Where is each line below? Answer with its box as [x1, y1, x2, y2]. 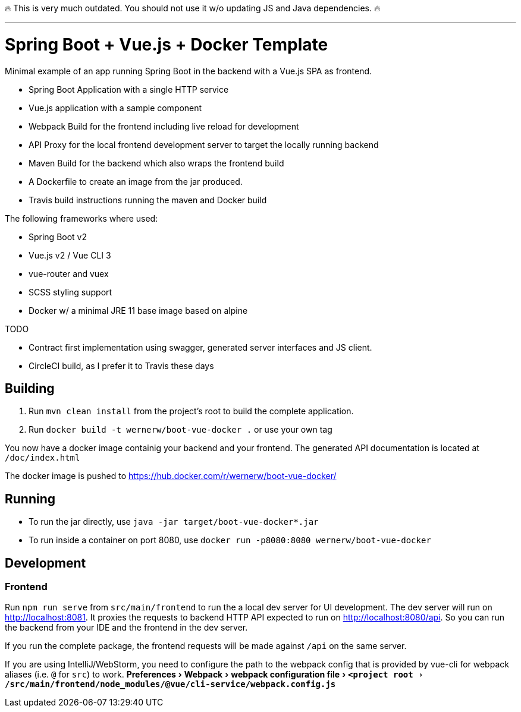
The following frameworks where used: [5, 213, 158, 223]
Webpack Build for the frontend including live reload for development [29, 121, 299, 131]
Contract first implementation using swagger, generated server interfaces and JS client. [29, 342, 372, 352]
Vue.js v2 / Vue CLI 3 [29, 250, 111, 260]
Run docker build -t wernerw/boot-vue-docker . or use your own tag [29, 424, 332, 435]
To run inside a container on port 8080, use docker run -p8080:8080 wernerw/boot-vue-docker [29, 535, 431, 546]
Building [5, 380, 55, 396]
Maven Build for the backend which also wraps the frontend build [29, 157, 284, 168]
